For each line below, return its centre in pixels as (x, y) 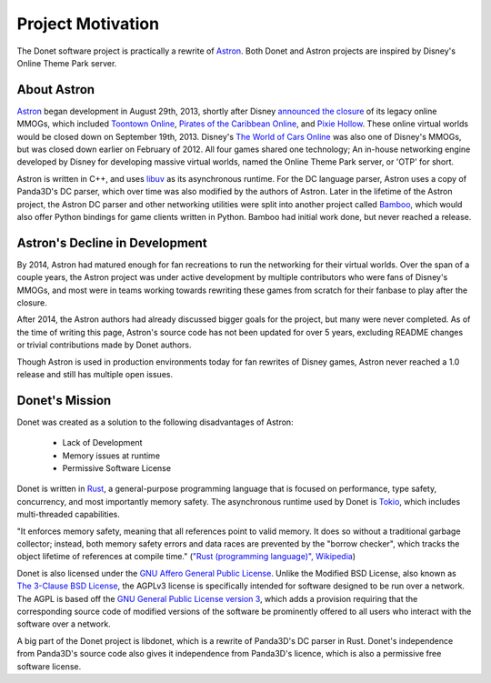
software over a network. (64, 624)
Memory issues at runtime (111, 456)
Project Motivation (88, 24)
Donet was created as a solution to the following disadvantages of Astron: (155, 422)
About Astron (56, 90)
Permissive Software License (117, 468)
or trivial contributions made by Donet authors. (104, 345)
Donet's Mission (64, 400)
